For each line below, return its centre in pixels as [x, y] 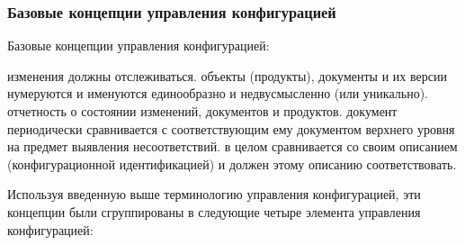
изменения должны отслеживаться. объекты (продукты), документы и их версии [227, 75]
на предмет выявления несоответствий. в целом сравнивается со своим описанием [232, 146]
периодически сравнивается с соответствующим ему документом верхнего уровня [231, 128]
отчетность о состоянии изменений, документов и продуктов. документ [202, 111]
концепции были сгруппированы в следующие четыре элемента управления [214, 211]
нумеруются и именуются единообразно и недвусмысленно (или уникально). [218, 93]
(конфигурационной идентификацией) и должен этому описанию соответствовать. [232, 163]
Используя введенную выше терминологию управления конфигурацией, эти [214, 194]
